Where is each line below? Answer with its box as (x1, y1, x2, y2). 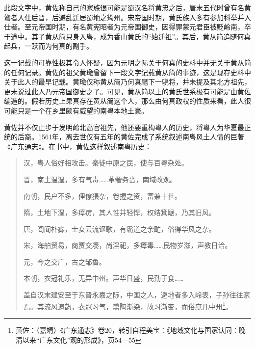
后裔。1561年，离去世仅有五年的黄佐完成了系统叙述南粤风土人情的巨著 (17, 132, 244, 142)
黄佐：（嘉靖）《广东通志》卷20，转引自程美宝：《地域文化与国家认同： (15, 324, 239, 335)
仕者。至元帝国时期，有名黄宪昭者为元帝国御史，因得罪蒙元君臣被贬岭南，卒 (4, 22, 251, 32)
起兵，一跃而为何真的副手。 (4, 41, 93, 51)
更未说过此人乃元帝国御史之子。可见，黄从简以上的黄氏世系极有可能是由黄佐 (4, 86, 251, 96)
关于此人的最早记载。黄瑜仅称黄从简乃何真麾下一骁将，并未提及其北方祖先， (4, 77, 251, 87)
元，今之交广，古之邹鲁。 (23, 256, 106, 267)
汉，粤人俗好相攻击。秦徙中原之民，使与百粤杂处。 (23, 158, 188, 168)
